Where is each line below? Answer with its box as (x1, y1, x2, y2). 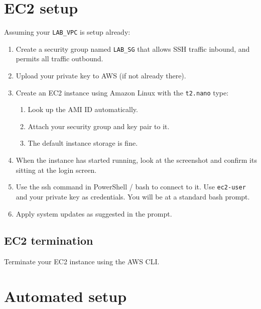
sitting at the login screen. (16, 164, 97, 175)
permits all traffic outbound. (16, 53, 103, 64)
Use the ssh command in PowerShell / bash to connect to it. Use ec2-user (16, 181, 246, 192)
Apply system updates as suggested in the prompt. (16, 208, 172, 219)
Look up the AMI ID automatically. (28, 104, 138, 115)
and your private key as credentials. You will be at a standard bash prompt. (16, 191, 250, 201)
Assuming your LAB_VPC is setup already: (4, 27, 130, 37)
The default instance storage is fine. (28, 138, 138, 148)
